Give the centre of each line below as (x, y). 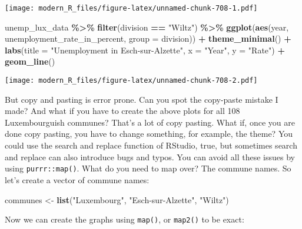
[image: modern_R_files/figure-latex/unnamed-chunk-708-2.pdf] (131, 81)
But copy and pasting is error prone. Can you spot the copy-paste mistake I (142, 99)
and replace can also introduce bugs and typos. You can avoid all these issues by (150, 156)
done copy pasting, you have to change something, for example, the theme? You (149, 134)
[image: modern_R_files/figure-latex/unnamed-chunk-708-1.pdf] (131, 8)
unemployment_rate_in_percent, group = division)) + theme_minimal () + (148, 38)
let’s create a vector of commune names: (77, 179)
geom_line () (30, 61)
